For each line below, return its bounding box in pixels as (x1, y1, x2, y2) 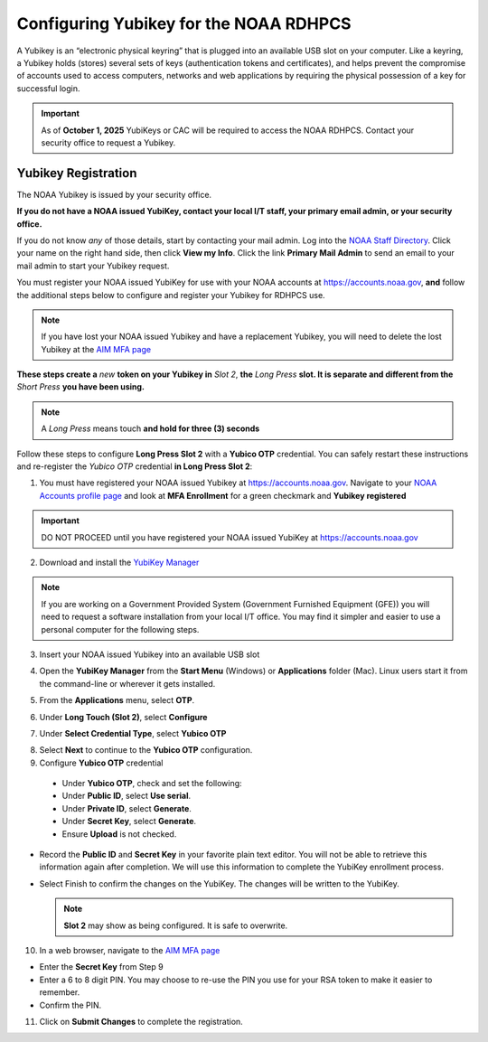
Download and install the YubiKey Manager (39, 557, 200, 568)
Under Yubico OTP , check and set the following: (61, 778, 243, 789)
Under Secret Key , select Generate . (61, 816, 197, 827)
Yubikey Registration (16, 165, 137, 181)
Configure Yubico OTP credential (39, 757, 164, 768)
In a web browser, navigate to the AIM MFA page (39, 944, 221, 955)
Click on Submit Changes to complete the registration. (39, 1016, 243, 1027)
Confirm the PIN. (39, 1000, 102, 1010)
